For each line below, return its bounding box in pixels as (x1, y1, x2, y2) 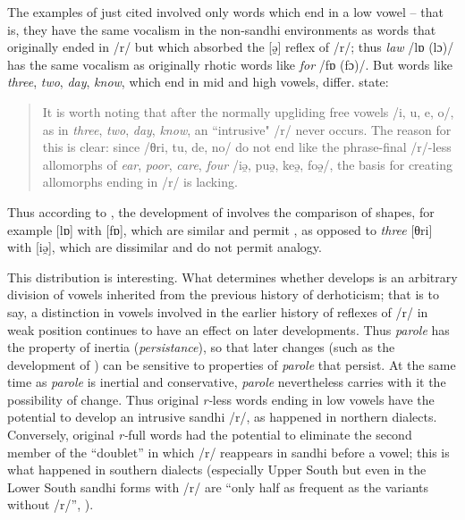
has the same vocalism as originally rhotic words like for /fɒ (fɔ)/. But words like (7, 55, 452, 73)
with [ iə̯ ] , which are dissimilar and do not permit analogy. (7, 238, 322, 256)
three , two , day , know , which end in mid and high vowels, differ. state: (7, 72, 389, 91)
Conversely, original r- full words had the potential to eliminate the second (7, 425, 412, 444)
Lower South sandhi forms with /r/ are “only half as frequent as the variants (7, 477, 428, 496)
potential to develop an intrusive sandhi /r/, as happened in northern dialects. (7, 407, 437, 426)
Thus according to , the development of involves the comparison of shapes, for (7, 202, 435, 221)
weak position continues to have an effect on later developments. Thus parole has (7, 320, 450, 339)
